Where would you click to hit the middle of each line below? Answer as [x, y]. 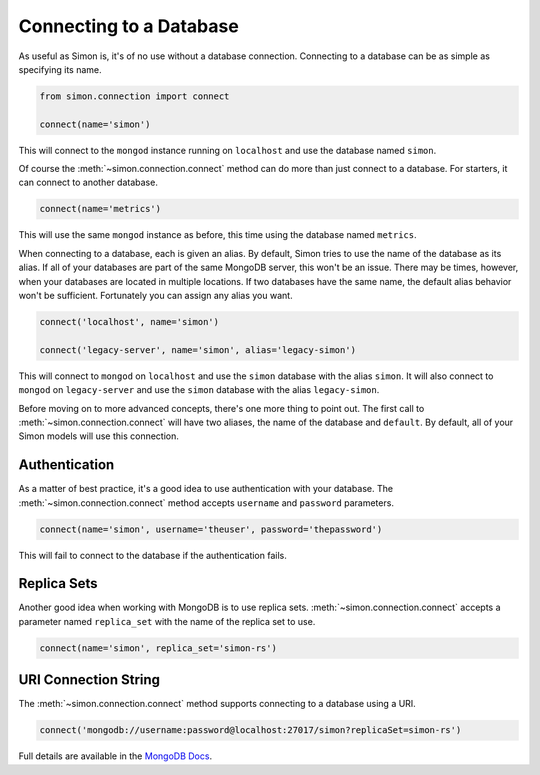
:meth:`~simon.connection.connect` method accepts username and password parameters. [206, 502]
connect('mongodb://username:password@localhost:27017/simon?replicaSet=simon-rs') [250, 730]
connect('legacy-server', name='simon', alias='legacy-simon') [198, 349]
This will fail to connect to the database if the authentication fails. [152, 555]
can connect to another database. [88, 182]
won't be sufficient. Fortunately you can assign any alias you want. [156, 295]
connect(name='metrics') [100, 209]
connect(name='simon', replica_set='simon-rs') [158, 648]
